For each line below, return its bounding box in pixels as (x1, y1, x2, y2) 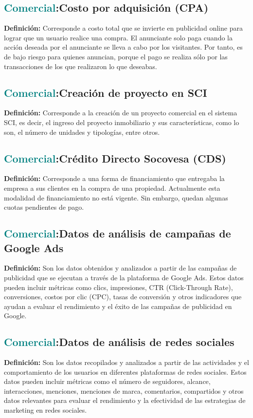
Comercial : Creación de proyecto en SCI (4, 85, 207, 100)
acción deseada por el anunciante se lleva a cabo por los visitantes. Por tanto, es (4, 42, 243, 52)
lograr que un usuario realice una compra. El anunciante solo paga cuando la (4, 32, 233, 42)
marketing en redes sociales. (4, 405, 87, 415)
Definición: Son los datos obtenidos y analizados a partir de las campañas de (4, 263, 237, 273)
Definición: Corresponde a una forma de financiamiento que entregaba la (4, 173, 225, 183)
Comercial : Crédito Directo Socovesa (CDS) (4, 150, 226, 165)
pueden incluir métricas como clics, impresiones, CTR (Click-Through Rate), (4, 282, 233, 292)
